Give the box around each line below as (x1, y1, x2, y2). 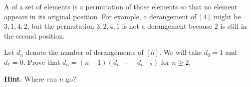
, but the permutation (27, 21, 94, 31)
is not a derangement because (122, 21, 213, 31)
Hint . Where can (4, 73, 57, 84)
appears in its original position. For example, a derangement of (4, 11, 197, 21)
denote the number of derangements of (25, 47, 144, 57)
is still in (220, 21, 247, 31)
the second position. (4, 30, 65, 41)
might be (214, 11, 241, 21)
